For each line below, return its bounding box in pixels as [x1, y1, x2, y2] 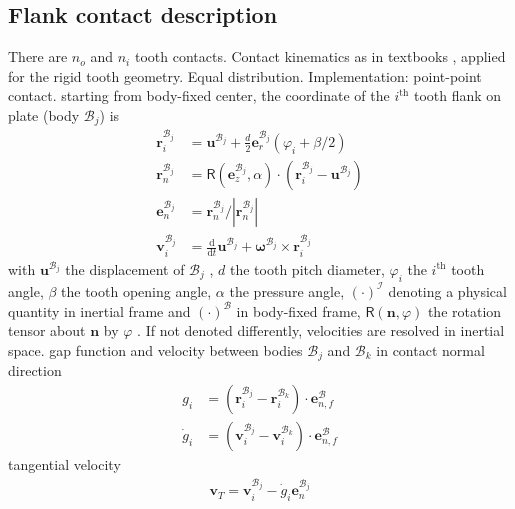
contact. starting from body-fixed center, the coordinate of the [8, 85, 390, 106]
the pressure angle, [229, 280, 345, 301]
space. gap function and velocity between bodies [8, 339, 303, 360]
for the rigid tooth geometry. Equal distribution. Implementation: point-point [8, 65, 482, 86]
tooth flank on [413, 85, 502, 106]
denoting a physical [388, 280, 507, 301]
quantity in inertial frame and [8, 300, 191, 321]
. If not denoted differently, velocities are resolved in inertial [137, 320, 505, 341]
